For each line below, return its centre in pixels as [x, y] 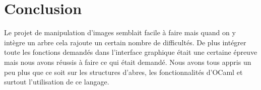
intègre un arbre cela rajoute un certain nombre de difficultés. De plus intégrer [125, 42]
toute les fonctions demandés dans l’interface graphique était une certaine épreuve [131, 52]
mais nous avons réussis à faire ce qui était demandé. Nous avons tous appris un [128, 62]
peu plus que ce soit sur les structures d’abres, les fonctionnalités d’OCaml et [123, 72]
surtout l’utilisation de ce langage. [57, 82]
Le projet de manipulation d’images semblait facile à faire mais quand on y [120, 32]
